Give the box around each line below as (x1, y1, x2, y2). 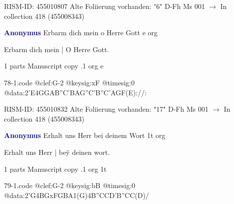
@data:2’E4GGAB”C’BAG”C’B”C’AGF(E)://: (4, 87, 147, 97)
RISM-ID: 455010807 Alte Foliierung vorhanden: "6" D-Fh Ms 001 (4, 1, 205, 11)
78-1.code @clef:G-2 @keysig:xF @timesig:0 (4, 77, 135, 87)
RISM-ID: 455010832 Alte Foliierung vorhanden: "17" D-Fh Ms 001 (4, 104, 209, 114)
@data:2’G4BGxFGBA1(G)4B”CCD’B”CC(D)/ (4, 190, 149, 200)
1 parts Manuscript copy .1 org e (4, 61, 104, 71)
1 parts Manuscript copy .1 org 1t (4, 163, 107, 174)
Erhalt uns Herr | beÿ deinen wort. (4, 146, 110, 157)
